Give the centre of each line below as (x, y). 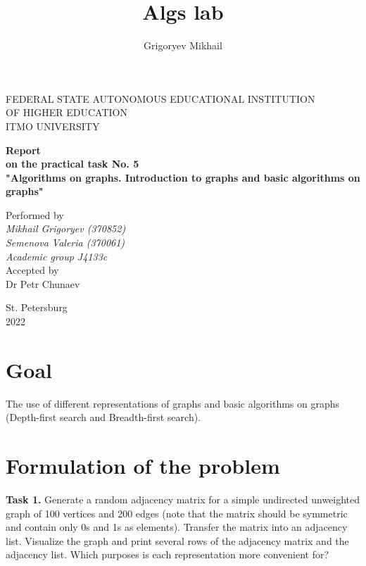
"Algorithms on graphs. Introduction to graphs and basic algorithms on (183, 177)
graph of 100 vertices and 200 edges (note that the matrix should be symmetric (177, 513)
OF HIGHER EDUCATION (67, 112)
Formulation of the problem (143, 466)
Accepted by (32, 270)
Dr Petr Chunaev (43, 283)
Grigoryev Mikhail (183, 45)
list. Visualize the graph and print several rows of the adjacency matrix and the (177, 540)
